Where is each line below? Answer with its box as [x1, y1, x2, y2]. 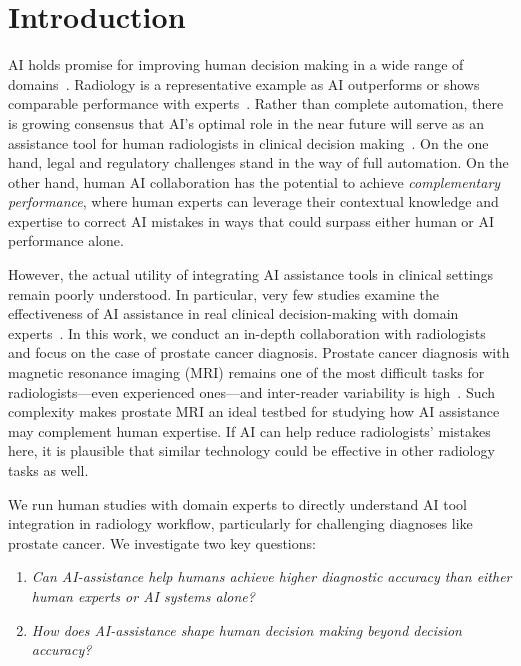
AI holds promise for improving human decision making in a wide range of [8, 54, 464, 75]
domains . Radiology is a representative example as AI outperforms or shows [8, 73, 480, 94]
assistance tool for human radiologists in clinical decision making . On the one [8, 132, 489, 153]
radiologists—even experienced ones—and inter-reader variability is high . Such [8, 381, 496, 402]
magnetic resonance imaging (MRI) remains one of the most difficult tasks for [8, 362, 485, 383]
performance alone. [8, 230, 124, 251]
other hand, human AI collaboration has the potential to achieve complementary [8, 171, 501, 192]
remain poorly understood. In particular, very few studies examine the [8, 283, 440, 304]
